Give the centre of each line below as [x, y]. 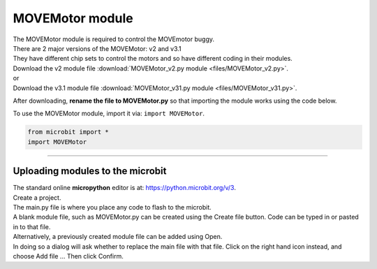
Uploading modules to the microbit [90, 171]
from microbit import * [68, 132]
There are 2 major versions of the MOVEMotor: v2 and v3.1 [97, 48]
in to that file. [32, 226]
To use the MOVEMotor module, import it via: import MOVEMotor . [109, 114]
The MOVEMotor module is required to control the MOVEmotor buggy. [114, 39]
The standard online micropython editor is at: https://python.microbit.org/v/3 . [125, 188]
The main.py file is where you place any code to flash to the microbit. [112, 207]
